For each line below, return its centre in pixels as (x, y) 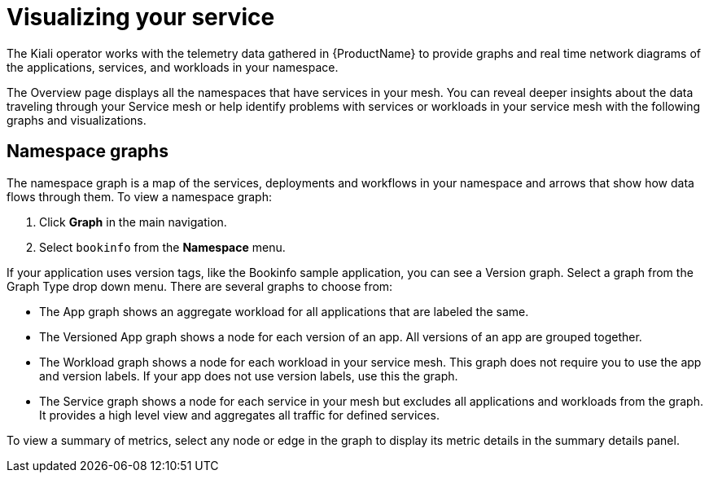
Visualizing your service (141, 17)
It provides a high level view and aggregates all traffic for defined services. (239, 415)
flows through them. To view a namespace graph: (139, 196)
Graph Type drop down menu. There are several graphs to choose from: (200, 286)
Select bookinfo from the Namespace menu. (162, 247)
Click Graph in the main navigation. (133, 222)
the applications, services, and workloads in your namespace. (173, 67)
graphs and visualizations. (77, 120)
